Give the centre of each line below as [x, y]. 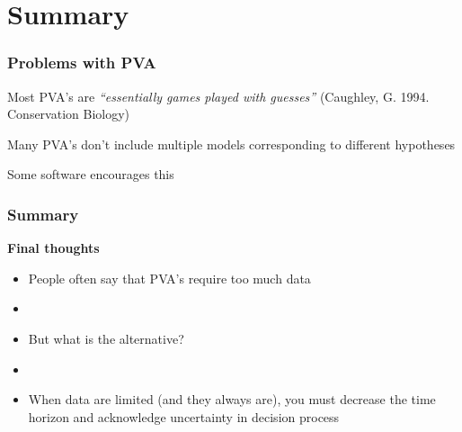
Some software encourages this [91, 174]
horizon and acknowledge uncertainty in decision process [184, 416]
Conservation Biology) [69, 114]
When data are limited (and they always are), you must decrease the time [232, 399]
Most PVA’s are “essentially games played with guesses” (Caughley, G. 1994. [218, 96]
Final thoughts [53, 248]
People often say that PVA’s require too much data [169, 278]
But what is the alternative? [106, 338]
